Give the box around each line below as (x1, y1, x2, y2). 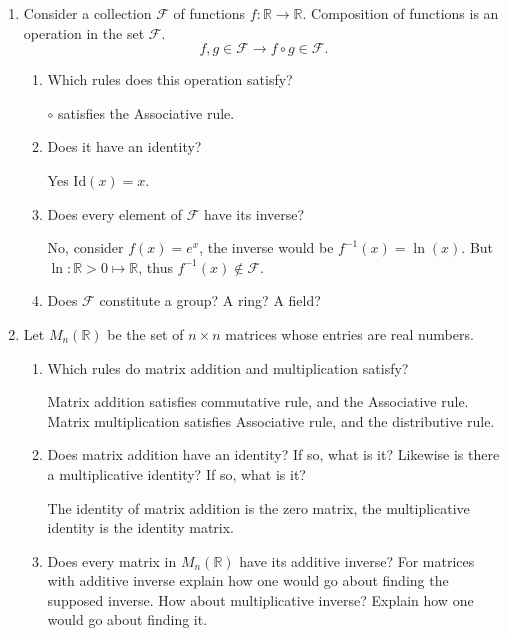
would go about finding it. (47, 609, 208, 630)
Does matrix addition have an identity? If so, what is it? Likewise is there (47, 444, 500, 465)
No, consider (47, 237, 124, 258)
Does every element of (47, 203, 183, 224)
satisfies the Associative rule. (58, 102, 235, 123)
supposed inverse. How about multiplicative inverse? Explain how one (47, 589, 474, 610)
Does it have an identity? (47, 136, 202, 157)
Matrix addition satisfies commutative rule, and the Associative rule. (47, 391, 469, 412)
